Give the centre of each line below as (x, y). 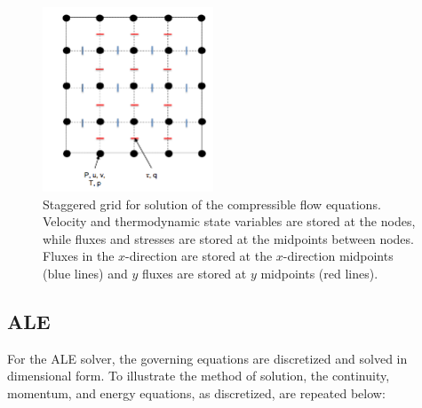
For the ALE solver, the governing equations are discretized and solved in (207, 358)
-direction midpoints (338, 256)
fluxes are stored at (194, 273)
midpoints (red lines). (319, 273)
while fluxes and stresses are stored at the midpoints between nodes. (228, 238)
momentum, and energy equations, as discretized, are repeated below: (196, 392)
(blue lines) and (85, 273)
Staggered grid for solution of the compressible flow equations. (212, 204)
